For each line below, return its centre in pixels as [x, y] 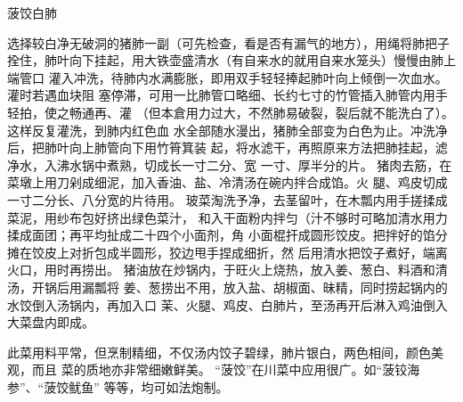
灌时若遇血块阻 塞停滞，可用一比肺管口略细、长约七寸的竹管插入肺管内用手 [227, 95]
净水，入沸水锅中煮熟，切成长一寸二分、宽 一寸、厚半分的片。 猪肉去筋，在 [230, 164]
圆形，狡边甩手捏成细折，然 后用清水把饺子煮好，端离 [289, 252]
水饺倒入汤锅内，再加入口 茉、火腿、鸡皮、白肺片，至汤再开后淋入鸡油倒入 [227, 304]
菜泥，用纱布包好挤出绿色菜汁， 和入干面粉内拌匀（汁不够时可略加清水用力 [227, 217]
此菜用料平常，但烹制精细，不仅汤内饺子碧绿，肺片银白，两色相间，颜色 [219, 352]
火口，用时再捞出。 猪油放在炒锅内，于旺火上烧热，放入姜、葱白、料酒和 [221, 270]
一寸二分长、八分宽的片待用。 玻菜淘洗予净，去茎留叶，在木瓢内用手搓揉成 [227, 199]
